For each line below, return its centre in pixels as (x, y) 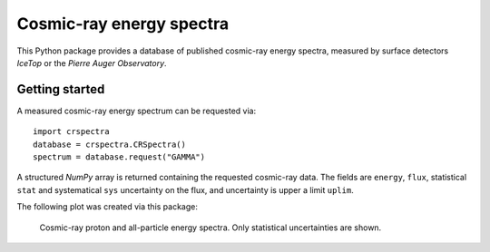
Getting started (61, 89)
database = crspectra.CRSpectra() (109, 144)
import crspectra (71, 132)
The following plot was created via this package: (108, 207)
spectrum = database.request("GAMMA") (119, 157)
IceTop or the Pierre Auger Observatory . (92, 63)
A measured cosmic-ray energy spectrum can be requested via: (137, 111)
